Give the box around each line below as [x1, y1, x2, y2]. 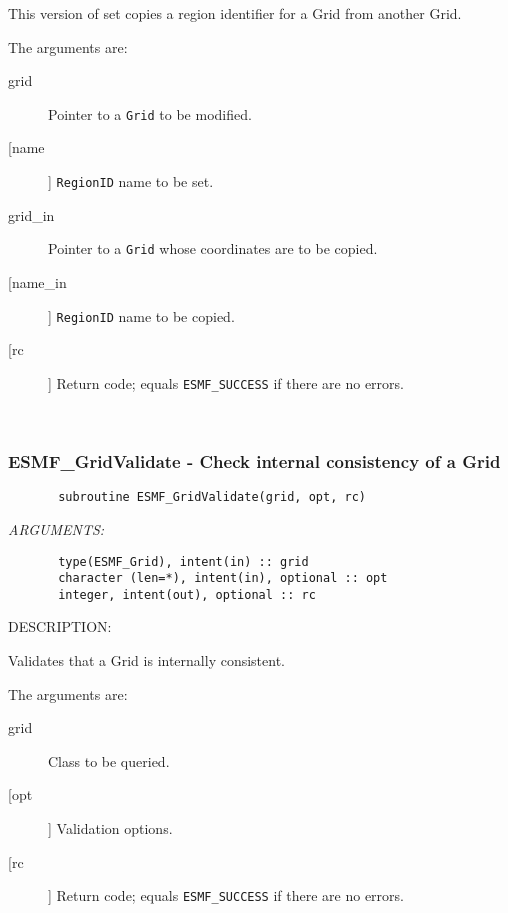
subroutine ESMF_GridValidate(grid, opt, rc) [58, 490, 366, 505]
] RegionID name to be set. [48, 171, 214, 192]
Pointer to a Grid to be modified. [48, 103, 252, 124]
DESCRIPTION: [8, 616, 112, 637]
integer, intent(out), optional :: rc [58, 587, 316, 602]
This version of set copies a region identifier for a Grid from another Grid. [8, 3, 462, 23]
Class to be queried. [48, 750, 170, 771]
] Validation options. [48, 818, 173, 839]
